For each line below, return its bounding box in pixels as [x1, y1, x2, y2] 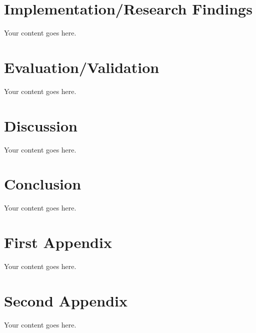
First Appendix [4, 232, 112, 252]
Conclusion [4, 173, 81, 194]
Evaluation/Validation [4, 56, 159, 77]
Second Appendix [4, 290, 128, 310]
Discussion [4, 115, 77, 135]
